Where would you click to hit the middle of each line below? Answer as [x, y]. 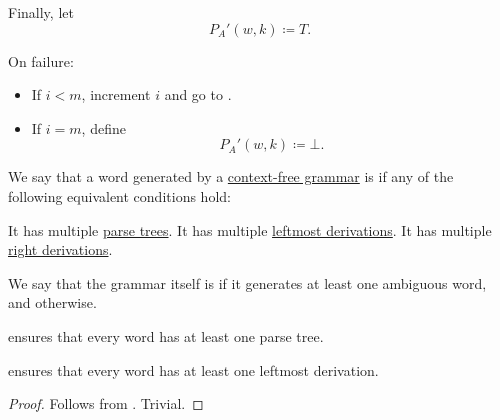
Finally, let [41, 12]
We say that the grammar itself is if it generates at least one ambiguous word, [247, 282]
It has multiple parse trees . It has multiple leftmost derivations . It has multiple [250, 229]
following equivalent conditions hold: [119, 195]
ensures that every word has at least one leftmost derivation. [193, 369]
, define [103, 127]
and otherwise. [52, 302]
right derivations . [60, 249]
